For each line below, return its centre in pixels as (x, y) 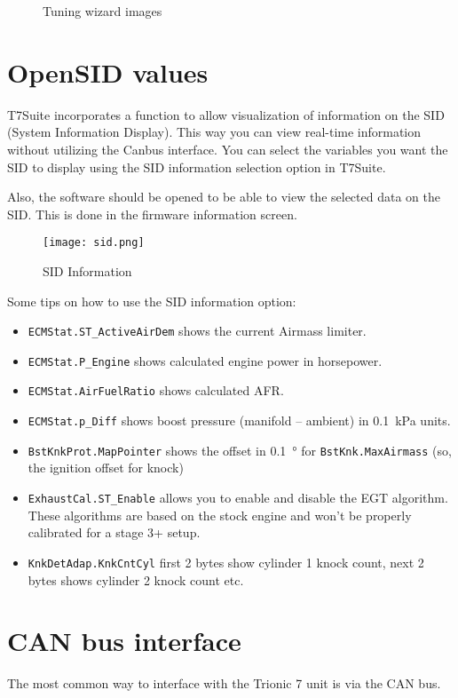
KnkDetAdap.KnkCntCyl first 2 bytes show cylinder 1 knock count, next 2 (226, 562)
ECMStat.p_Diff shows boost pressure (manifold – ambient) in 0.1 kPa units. (239, 420)
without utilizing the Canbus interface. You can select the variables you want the (228, 149)
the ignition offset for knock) (106, 468)
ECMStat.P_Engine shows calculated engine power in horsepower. (205, 360)
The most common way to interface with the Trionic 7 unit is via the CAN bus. (224, 683)
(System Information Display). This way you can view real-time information (214, 132)
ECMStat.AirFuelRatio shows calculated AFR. (156, 390)
